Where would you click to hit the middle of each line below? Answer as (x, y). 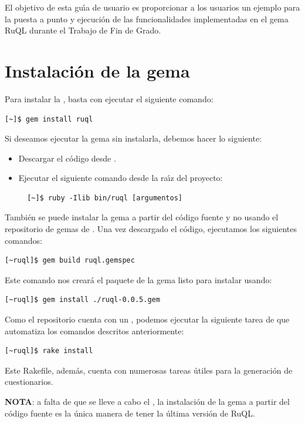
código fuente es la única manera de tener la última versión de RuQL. (130, 413)
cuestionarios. (29, 382)
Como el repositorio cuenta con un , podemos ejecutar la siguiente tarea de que (147, 319)
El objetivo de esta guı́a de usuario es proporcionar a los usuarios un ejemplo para (152, 7)
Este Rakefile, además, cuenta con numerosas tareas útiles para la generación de (149, 370)
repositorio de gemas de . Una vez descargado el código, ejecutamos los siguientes (151, 229)
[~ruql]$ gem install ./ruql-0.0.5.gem (82, 300)
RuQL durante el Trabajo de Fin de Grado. (83, 30)
